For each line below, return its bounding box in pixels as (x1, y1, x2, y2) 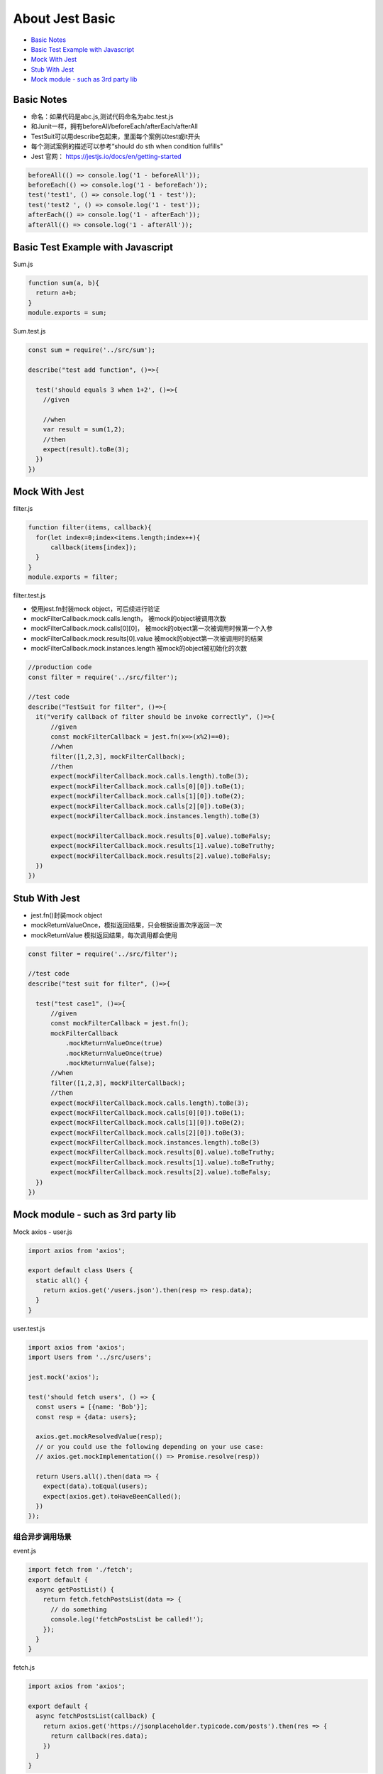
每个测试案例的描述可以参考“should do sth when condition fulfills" (30, 142, 223, 150)
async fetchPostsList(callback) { (35, 1712, 156, 1720)
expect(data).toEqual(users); (43, 1482, 148, 1490)
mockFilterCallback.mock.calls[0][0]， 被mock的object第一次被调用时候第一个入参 (30, 624, 273, 633)
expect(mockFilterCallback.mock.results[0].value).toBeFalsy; (50, 832, 272, 840)
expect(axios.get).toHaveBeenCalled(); (43, 1492, 182, 1500)
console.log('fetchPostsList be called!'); (50, 1615, 204, 1624)
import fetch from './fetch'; (28, 1565, 133, 1574)
